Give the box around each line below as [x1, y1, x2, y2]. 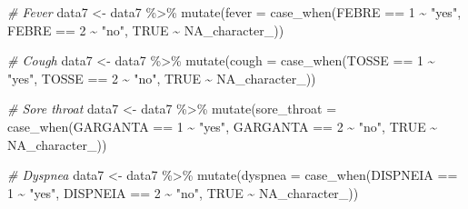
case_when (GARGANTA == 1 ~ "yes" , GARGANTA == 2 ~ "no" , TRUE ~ [7, 116, 438, 135]
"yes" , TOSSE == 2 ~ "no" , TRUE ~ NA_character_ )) [7, 68, 316, 87]
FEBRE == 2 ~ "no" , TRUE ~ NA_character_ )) [7, 20, 284, 39]
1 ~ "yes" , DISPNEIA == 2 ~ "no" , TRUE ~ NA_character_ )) [7, 183, 359, 202]
